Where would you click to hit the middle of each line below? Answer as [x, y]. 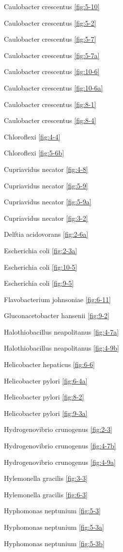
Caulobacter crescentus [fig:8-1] [50, 104]
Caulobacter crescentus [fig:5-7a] [52, 55]
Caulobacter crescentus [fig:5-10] [52, 6]
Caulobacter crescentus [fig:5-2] [50, 23]
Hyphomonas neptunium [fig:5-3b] [54, 543]
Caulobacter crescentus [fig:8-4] [50, 120]
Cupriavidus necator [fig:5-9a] [48, 202]
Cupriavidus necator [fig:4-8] [46, 169]
